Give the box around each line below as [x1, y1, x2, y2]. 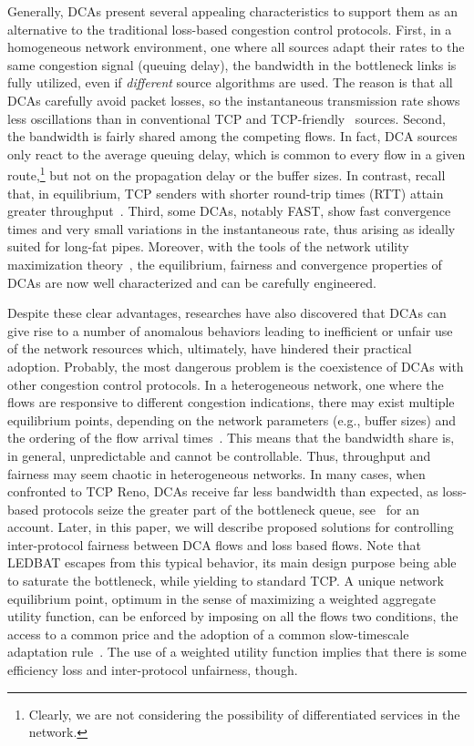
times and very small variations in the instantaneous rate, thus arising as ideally [7, 219, 456, 238]
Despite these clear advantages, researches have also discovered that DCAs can [7, 303, 447, 322]
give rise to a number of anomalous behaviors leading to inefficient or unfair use [7, 321, 453, 340]
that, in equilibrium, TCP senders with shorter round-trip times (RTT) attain [7, 183, 444, 202]
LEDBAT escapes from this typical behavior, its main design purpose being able [7, 553, 457, 572]
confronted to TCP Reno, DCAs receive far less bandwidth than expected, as [7, 482, 438, 501]
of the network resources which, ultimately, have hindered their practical [7, 339, 412, 358]
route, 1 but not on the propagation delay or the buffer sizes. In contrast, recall [7, 163, 446, 184]
